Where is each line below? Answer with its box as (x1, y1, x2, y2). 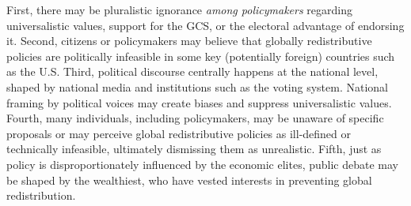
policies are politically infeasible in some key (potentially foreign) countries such (6, 47, 395, 64)
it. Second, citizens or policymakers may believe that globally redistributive (6, 32, 372, 49)
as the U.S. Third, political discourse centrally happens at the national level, (6, 63, 379, 80)
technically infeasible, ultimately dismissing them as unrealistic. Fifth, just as (6, 140, 382, 157)
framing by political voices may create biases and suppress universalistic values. (6, 94, 392, 110)
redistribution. (6, 187, 76, 204)
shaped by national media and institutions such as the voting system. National (6, 78, 389, 95)
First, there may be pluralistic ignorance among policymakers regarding (6, 2, 352, 17)
